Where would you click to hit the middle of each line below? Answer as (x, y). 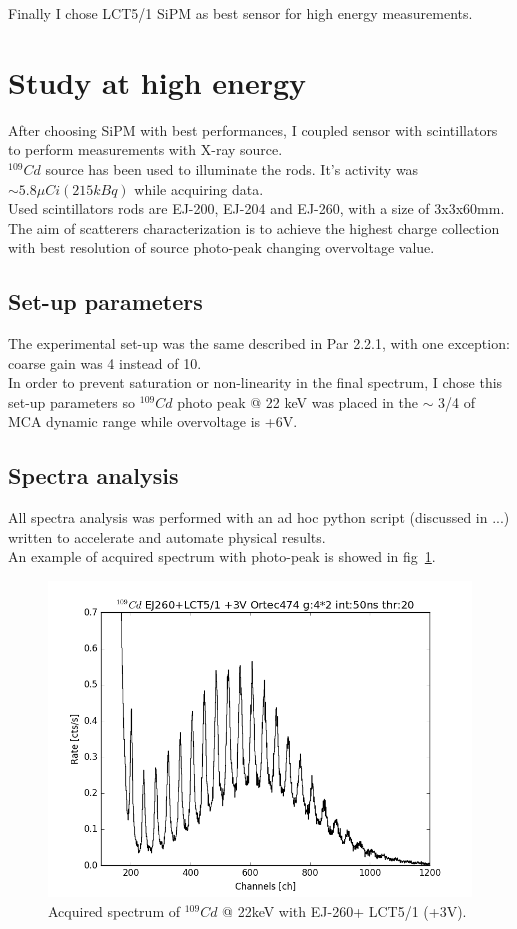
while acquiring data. (199, 188)
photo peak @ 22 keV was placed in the (297, 401)
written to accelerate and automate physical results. (167, 536)
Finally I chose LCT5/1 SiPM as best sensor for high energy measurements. (240, 13)
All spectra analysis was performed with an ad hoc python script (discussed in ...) (259, 517)
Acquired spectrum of (114, 911)
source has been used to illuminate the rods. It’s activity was (232, 168)
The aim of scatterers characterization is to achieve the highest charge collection (254, 227)
